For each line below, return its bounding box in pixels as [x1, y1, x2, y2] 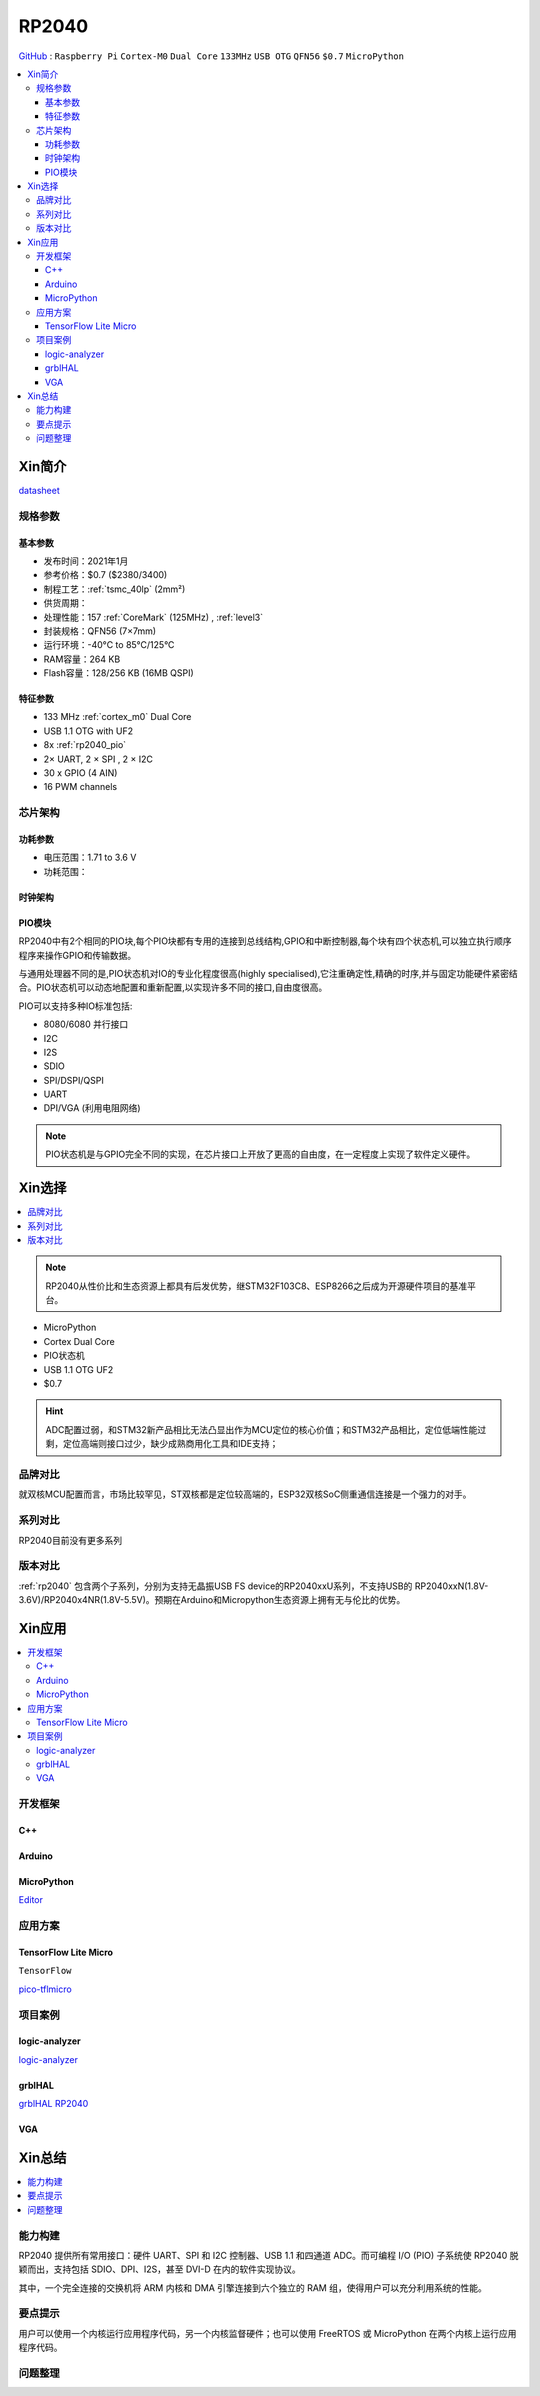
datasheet [18, 485, 60, 496]
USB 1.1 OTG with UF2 [43, 725, 134, 737]
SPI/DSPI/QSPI [43, 1074, 104, 1086]
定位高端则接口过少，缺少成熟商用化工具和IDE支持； [62, 1438, 279, 1450]
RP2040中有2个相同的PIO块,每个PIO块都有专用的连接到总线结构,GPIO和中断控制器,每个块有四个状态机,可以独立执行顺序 [18, 935, 512, 947]
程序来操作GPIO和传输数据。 [18, 949, 137, 961]
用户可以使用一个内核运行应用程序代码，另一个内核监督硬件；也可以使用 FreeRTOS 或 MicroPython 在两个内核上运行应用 [18, 2327, 517, 2339]
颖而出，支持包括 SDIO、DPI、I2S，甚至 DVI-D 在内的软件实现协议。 [18, 2263, 302, 2275]
